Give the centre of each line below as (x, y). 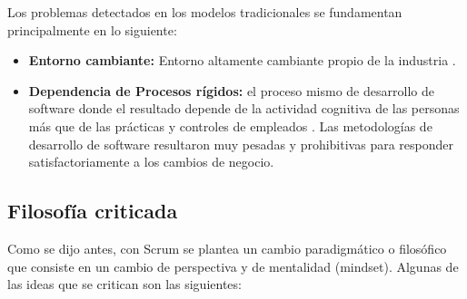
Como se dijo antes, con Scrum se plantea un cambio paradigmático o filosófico (227, 248)
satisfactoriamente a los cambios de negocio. (151, 162)
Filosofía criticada (93, 211)
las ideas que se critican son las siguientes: (124, 284)
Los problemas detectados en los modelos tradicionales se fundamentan (205, 12)
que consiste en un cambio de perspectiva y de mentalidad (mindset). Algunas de (233, 266)
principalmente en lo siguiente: (92, 29)
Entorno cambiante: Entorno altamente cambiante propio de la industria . (242, 60)
